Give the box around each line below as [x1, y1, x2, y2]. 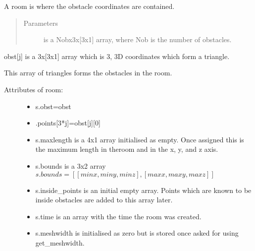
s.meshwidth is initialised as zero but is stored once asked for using [35, 228, 239, 238]
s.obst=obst [35, 101, 71, 111]
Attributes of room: [4, 84, 63, 94]
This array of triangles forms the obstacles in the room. [4, 67, 172, 78]
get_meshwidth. [35, 237, 85, 248]
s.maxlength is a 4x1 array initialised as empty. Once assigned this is [35, 134, 244, 144]
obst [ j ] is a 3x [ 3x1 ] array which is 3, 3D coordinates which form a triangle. [4, 51, 230, 61]
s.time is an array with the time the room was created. [35, 211, 202, 221]
